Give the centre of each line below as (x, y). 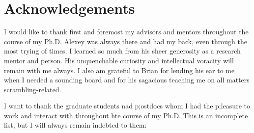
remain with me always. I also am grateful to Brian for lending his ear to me (119, 70)
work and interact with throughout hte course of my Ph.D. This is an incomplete (126, 115)
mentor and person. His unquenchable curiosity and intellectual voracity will (119, 60)
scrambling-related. (33, 89)
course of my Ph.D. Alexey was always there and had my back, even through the (126, 41)
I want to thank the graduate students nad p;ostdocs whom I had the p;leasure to (127, 106)
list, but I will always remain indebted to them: (75, 125)
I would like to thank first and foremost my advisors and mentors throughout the (126, 32)
